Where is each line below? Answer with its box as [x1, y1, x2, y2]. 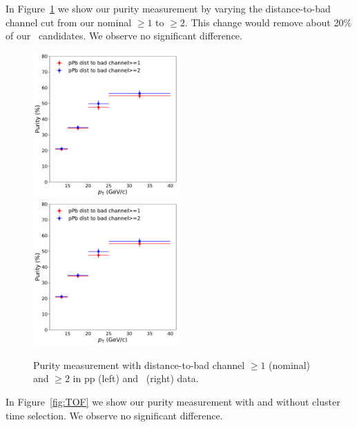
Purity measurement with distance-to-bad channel [33, 357, 245, 372]
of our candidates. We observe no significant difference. [6, 28, 242, 43]
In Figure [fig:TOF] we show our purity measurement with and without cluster [6, 394, 340, 408]
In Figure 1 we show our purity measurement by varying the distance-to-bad [6, 1, 331, 15]
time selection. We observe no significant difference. [6, 408, 223, 422]
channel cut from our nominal [6, 15, 132, 29]
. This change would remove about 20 [184, 15, 344, 29]
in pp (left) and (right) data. [73, 371, 199, 386]
